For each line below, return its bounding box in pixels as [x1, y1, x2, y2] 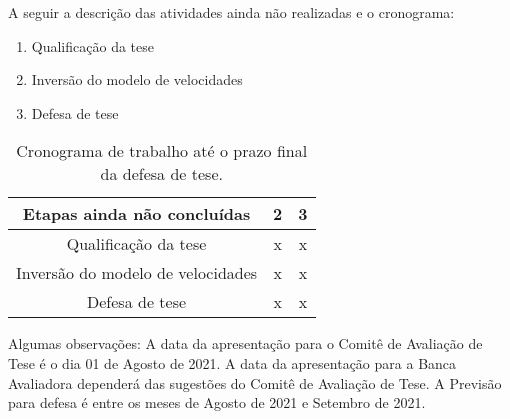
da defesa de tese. [100, 162, 223, 186]
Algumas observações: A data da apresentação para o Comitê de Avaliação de [8, 333, 483, 354]
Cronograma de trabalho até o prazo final [16, 139, 308, 163]
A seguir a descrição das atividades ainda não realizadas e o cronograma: [8, 2, 455, 22]
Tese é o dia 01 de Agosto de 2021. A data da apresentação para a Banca [8, 352, 457, 373]
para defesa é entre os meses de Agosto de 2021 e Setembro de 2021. [8, 392, 426, 413]
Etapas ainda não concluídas [22, 202, 251, 226]
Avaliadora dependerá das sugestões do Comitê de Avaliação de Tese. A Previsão [8, 372, 502, 393]
